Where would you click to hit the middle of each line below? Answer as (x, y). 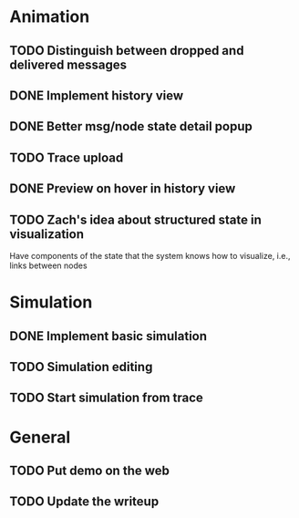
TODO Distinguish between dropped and (127, 51)
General (40, 437)
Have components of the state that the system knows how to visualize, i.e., (150, 255)
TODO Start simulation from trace (106, 398)
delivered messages (68, 64)
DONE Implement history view (97, 95)
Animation (50, 17)
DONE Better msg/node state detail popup (131, 126)
